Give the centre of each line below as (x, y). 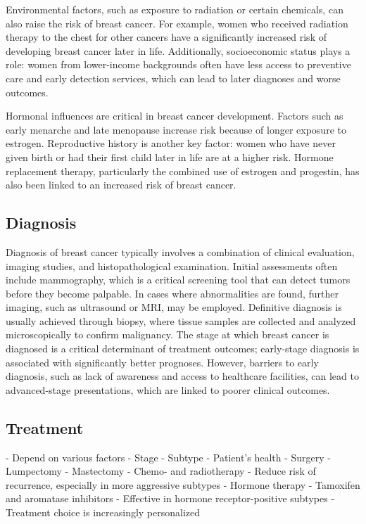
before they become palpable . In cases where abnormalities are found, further (172, 293)
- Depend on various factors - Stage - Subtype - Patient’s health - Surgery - (168, 457)
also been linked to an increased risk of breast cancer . (121, 185)
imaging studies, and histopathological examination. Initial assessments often (172, 266)
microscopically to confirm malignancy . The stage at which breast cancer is (168, 334)
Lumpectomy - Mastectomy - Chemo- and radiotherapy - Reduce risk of (161, 471)
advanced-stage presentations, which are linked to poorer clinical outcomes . (168, 389)
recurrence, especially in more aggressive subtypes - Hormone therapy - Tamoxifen (183, 484)
